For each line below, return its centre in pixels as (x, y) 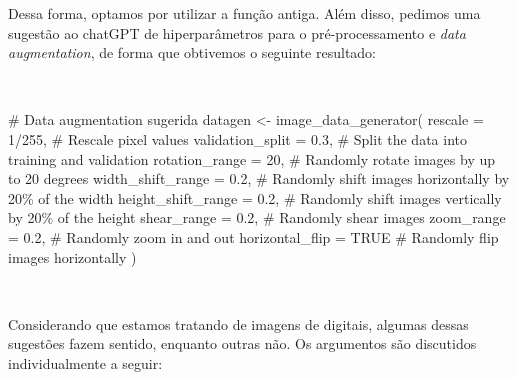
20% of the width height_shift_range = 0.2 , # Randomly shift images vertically (255, 197)
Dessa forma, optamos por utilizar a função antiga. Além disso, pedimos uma (244, 13)
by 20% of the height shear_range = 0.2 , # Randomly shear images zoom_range (257, 217)
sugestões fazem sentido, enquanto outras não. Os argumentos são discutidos (242, 343)
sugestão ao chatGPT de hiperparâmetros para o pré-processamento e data (237, 32)
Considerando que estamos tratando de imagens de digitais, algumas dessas (238, 323)
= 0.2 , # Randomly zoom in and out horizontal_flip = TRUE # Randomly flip (253, 236)
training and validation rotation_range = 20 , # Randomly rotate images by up (252, 158)
